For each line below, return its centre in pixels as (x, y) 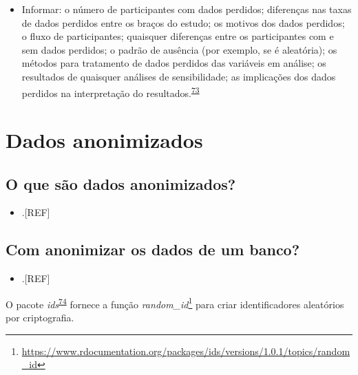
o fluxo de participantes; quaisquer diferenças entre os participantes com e (178, 36)
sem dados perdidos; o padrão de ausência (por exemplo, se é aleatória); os (179, 49)
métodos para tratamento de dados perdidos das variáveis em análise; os (174, 63)
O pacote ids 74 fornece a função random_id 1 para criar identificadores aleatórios (175, 303)
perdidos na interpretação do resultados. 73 (110, 92)
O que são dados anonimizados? (121, 183)
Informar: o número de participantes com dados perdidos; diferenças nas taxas (187, 9)
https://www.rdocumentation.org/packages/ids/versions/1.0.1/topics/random (186, 351)
